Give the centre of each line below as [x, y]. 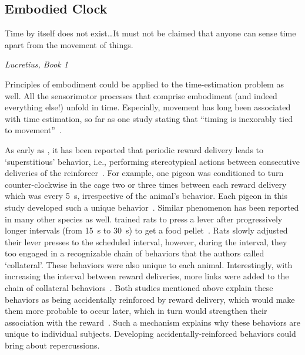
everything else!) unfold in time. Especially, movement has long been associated [148, 107]
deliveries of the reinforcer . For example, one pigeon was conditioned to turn [144, 173]
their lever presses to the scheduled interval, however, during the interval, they [146, 241]
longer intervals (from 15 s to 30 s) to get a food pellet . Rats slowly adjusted [146, 230]
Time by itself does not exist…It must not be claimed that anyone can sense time [150, 33]
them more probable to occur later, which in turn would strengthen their [136, 311]
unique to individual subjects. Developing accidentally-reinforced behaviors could [150, 334]
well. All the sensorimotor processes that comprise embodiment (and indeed [141, 95]
